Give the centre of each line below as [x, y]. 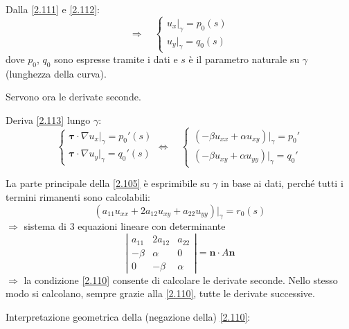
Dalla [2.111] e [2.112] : [53, 9]
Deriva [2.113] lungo [48, 119]
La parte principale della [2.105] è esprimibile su [108, 183]
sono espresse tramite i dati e [116, 59]
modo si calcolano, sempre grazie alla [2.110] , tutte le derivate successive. [160, 293]
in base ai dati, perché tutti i [282, 183]
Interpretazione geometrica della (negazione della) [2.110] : [128, 316]
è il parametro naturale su [244, 59]
